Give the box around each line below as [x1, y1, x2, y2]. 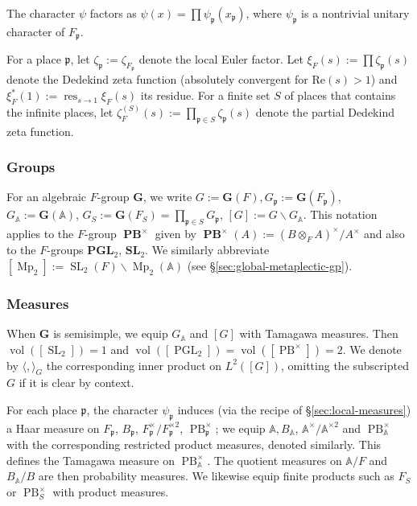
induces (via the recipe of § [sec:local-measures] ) [177, 401, 411, 418]
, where [246, 5, 282, 21]
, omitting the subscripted [281, 356, 409, 373]
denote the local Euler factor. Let [138, 51, 303, 68]
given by [155, 225, 196, 242]
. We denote [342, 340, 402, 357]
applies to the [6, 225, 74, 242]
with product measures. [52, 483, 169, 500]
